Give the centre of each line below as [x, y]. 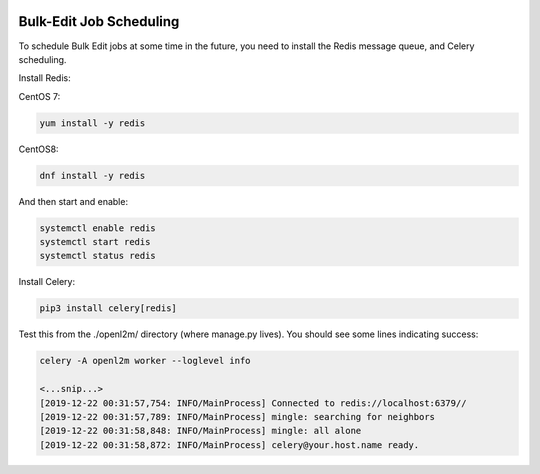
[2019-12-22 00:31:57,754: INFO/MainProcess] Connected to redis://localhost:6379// [253, 403]
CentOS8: [38, 149]
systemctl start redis [95, 241]
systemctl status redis [98, 256]
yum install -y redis [92, 123]
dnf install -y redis [92, 175]
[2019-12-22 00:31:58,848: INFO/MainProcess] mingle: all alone [200, 431]
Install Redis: [45, 78]
